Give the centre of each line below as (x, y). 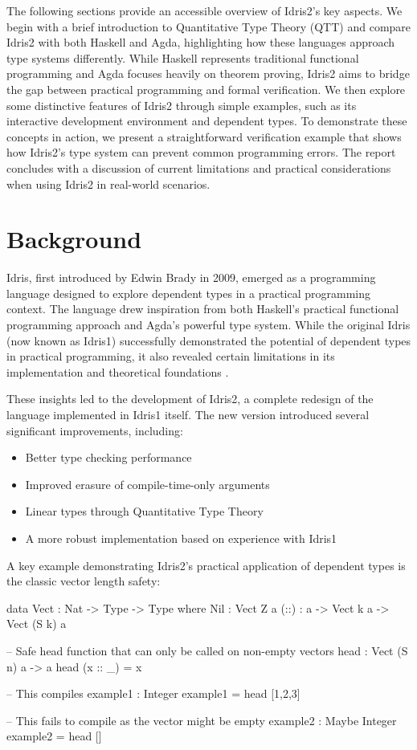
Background (74, 239)
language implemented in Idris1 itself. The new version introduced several (188, 414)
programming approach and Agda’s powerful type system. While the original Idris (208, 325)
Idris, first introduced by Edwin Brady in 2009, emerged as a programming (191, 277)
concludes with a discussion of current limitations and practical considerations (199, 167)
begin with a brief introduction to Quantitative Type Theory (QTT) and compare (209, 26)
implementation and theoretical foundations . (118, 371)
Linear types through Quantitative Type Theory (144, 511)
